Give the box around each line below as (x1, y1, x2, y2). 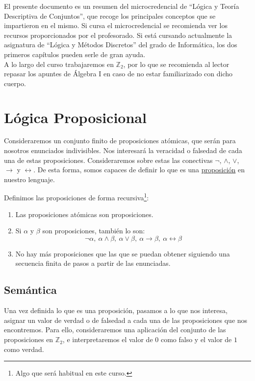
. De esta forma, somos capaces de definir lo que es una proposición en (33, 164, 245, 175)
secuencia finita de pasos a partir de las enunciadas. (15, 258, 171, 268)
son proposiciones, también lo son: (42, 225, 145, 236)
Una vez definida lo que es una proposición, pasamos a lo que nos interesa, (4, 305, 228, 316)
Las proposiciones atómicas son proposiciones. (15, 209, 153, 219)
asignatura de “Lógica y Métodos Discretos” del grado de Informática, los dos (4, 39, 237, 50)
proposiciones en (4, 334, 53, 345)
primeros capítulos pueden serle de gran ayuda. (4, 49, 146, 59)
